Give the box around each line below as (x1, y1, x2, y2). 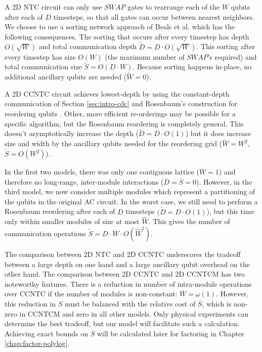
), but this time (206, 206, 254, 216)
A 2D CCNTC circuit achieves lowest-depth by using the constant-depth (5, 88, 230, 99)
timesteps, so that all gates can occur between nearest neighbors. (53, 11, 254, 22)
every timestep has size (5, 51, 76, 62)
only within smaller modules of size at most (5, 216, 140, 227)
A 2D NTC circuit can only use (5, 2, 102, 12)
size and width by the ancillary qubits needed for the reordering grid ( (5, 138, 223, 149)
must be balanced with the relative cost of (65, 298, 196, 309)
